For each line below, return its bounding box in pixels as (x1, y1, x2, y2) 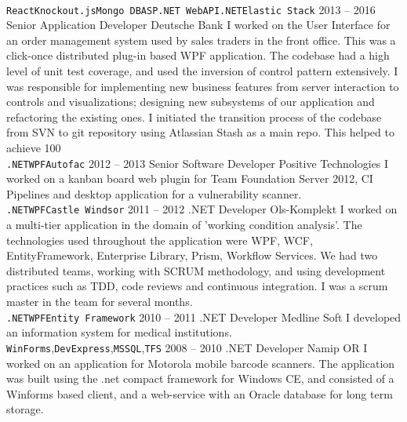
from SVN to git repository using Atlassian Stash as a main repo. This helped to (6, 124, 394, 140)
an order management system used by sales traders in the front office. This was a (6, 31, 396, 48)
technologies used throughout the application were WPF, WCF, (6, 231, 313, 248)
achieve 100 (6, 140, 61, 155)
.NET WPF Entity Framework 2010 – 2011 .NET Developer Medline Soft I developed (6, 308, 402, 325)
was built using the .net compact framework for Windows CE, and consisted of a (6, 370, 394, 387)
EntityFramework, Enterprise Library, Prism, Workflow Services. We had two (6, 247, 378, 264)
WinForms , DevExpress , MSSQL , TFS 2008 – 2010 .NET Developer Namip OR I (6, 339, 368, 355)
